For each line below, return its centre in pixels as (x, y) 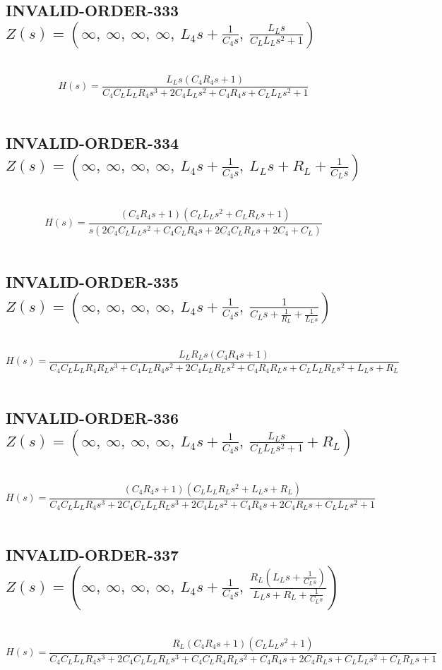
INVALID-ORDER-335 (92, 281)
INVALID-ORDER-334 (92, 143)
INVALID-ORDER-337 (92, 555)
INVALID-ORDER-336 (92, 418)
